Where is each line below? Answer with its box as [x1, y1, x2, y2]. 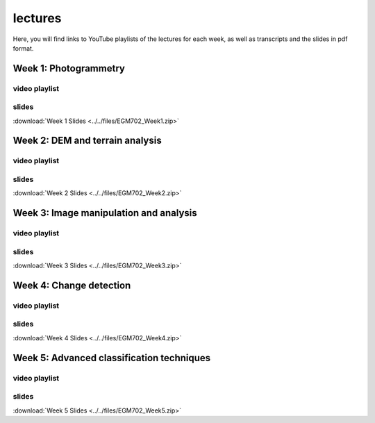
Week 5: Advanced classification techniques [12, 351, 211, 364]
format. [12, 44, 34, 52]
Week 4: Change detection [12, 279, 131, 291]
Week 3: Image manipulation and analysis [12, 207, 197, 219]
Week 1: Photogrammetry [12, 63, 125, 74]
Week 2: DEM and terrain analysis [12, 135, 162, 147]
